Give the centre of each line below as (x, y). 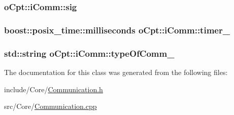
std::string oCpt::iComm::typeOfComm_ (89, 53)
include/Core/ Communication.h (54, 89)
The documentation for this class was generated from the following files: (116, 72)
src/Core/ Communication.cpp (51, 106)
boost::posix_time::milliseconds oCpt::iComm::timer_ (117, 30)
